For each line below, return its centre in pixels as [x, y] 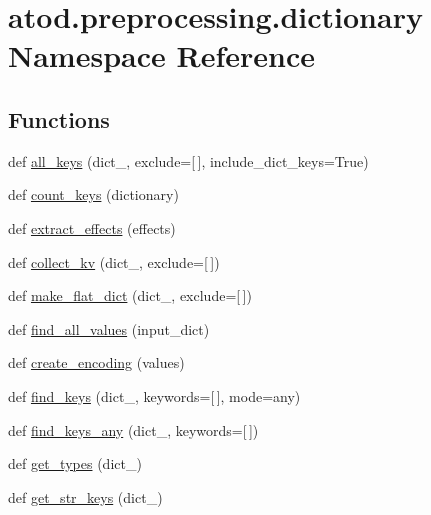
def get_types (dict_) [75, 463]
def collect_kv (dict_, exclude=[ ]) [114, 261]
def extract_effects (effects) [92, 227]
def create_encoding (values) [96, 362]
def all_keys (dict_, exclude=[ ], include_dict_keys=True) [188, 160]
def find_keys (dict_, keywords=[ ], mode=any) [154, 395]
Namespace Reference [161, 55]
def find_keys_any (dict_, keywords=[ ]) [133, 429]
